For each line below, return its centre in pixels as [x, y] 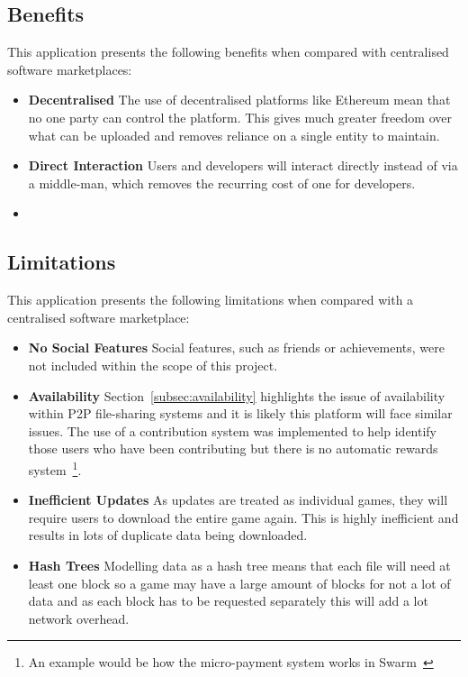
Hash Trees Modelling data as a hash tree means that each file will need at [239, 565]
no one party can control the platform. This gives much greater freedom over [240, 117]
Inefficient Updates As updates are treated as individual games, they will [238, 500]
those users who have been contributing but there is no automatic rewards [233, 448]
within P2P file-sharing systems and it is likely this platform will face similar [240, 413]
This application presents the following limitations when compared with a [211, 300]
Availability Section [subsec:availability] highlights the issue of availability [237, 395]
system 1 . [55, 468]
